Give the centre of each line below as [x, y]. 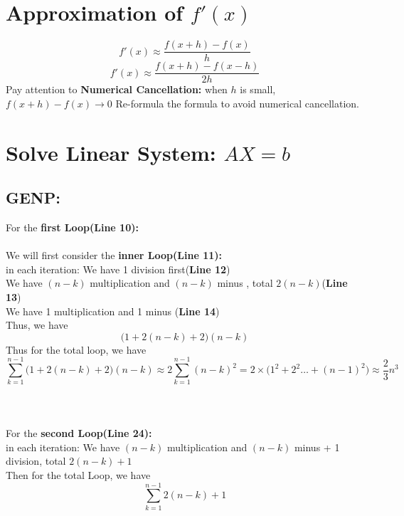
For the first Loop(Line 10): [72, 227]
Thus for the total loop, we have [76, 349]
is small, [258, 89]
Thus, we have [37, 325]
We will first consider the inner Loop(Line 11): [114, 255]
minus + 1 [317, 447]
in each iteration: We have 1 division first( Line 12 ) [118, 269]
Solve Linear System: [111, 152]
